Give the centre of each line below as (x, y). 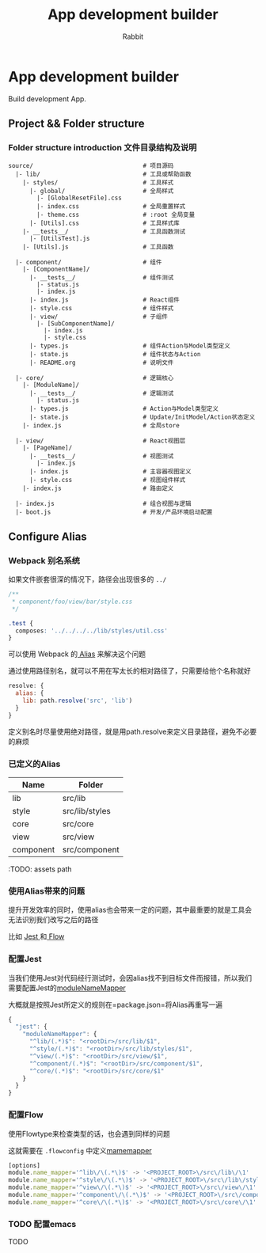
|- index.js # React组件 (104, 300)
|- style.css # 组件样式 (101, 309)
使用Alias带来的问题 (47, 890)
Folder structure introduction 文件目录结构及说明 (103, 148)
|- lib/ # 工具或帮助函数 (103, 175)
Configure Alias (47, 536)
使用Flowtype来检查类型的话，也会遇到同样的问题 (89, 1133)
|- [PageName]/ (47, 448)
